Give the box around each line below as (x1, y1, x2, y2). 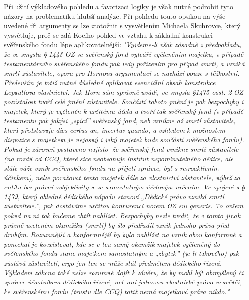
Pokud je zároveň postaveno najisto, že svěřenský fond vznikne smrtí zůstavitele (4, 143, 239, 154)
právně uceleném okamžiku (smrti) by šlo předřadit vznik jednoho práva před (4, 220, 229, 230)
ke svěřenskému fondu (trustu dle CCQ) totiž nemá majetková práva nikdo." (4, 286, 230, 296)
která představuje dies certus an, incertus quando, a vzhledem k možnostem (4, 125, 225, 135)
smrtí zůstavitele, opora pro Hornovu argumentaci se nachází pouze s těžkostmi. (4, 68, 240, 78)
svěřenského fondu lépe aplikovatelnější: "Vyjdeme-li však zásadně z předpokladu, (4, 39, 242, 49)
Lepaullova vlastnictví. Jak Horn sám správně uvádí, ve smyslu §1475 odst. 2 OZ (4, 87, 243, 97)
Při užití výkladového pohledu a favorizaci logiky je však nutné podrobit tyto (4, 1, 233, 11)
